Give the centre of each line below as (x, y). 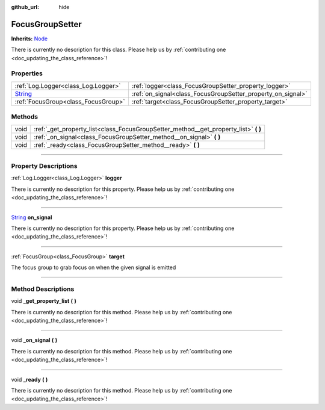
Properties (27, 73)
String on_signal (32, 217)
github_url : (25, 7)
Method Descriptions (43, 289)
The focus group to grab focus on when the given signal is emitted (94, 267)
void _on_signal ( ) (34, 340)
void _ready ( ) (29, 379)
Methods (25, 117)
